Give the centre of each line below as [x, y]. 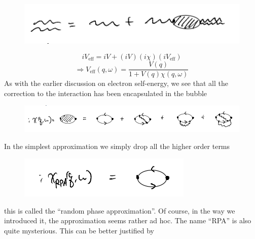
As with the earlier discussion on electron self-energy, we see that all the [116, 83]
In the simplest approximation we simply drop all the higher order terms [117, 146]
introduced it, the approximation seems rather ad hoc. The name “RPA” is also [128, 220]
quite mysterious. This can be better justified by [79, 230]
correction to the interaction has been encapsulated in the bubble [106, 93]
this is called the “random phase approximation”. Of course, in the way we [120, 210]
